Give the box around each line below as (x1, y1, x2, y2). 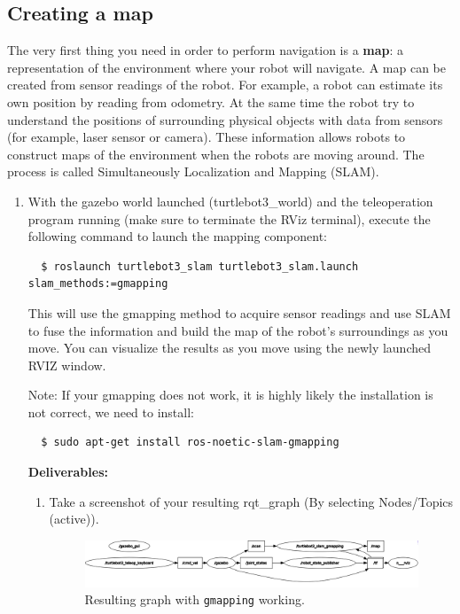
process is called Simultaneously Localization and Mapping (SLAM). (7, 162, 379, 181)
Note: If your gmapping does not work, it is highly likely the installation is (27, 385, 433, 404)
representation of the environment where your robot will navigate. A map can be (7, 58, 446, 76)
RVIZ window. (27, 355, 106, 374)
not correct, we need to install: (27, 402, 194, 421)
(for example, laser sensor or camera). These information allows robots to (7, 128, 406, 146)
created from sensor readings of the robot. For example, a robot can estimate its (7, 75, 443, 94)
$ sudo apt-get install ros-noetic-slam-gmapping (41, 436, 339, 449)
